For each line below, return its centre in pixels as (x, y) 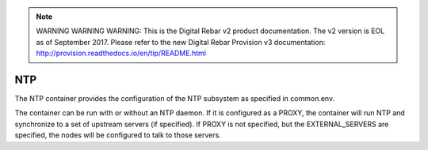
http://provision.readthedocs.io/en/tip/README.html (121, 53)
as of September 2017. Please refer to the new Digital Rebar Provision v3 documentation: (181, 42)
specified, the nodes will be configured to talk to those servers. (118, 135)
